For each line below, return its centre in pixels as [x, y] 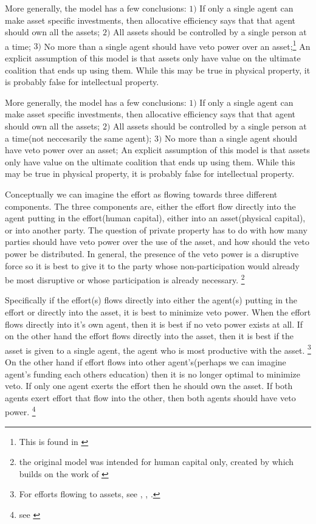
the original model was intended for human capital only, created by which [156, 462]
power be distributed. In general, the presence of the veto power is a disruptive [152, 253]
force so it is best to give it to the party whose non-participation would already [153, 265]
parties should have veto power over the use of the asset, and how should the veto [157, 242]
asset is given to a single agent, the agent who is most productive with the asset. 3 [158, 349]
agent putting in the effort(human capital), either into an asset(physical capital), [155, 218]
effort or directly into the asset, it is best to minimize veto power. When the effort [158, 312]
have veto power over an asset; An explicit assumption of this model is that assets [157, 150]
